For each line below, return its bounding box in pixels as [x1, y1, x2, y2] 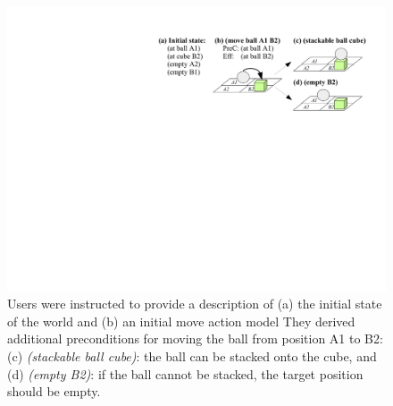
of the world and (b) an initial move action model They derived [7, 311, 355, 330]
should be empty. [7, 382, 101, 401]
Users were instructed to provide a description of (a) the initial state [7, 294, 382, 313]
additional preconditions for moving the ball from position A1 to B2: [7, 329, 383, 348]
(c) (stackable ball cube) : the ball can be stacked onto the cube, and [7, 346, 377, 365]
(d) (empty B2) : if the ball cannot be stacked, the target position [7, 364, 364, 383]
